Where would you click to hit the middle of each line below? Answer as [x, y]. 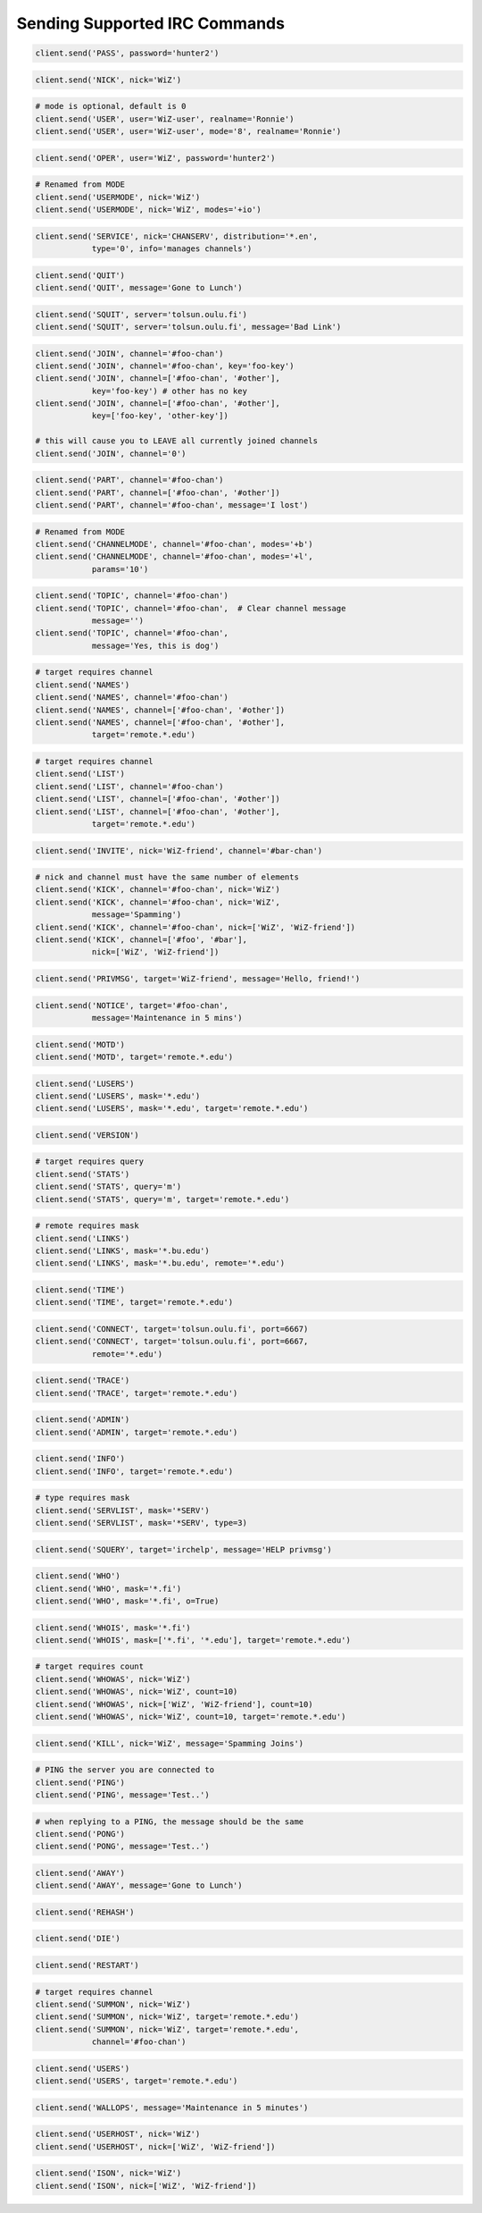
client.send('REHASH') [85, 1912]
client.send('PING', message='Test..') [122, 1795]
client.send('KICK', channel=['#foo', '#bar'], [141, 940]
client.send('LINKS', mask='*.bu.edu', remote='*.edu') [160, 1263]
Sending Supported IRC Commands [151, 23]
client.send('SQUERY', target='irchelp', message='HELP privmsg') [183, 1549]
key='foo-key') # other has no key [169, 391]
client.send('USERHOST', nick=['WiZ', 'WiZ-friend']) [155, 2146]
